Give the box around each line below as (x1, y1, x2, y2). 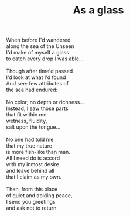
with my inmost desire (6, 161, 60, 168)
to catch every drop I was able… (6, 55, 84, 62)
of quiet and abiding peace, (6, 192, 73, 199)
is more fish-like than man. (6, 149, 70, 156)
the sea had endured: (6, 86, 58, 94)
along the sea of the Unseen (6, 43, 75, 50)
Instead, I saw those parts (6, 105, 69, 112)
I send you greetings (6, 198, 56, 205)
